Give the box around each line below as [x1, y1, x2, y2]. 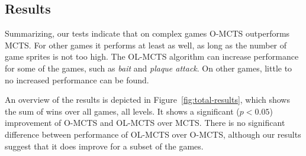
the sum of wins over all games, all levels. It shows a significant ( [5, 105, 240, 117]
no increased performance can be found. [5, 73, 149, 86]
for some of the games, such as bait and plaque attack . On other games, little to [5, 61, 292, 74]
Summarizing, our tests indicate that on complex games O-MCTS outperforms [5, 27, 290, 40]
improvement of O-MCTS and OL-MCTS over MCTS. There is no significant [5, 116, 285, 129]
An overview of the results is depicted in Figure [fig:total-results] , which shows [5, 93, 290, 106]
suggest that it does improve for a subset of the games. [5, 139, 204, 152]
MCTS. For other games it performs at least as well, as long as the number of [5, 38, 287, 51]
